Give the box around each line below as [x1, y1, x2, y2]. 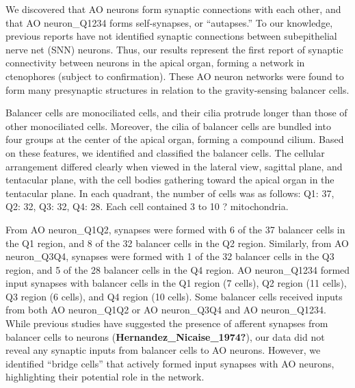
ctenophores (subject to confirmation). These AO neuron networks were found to [5, 68, 344, 83]
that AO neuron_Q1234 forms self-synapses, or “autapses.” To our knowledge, [5, 15, 333, 29]
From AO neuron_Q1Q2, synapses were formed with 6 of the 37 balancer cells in [5, 222, 345, 236]
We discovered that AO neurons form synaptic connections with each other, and [5, 2, 341, 16]
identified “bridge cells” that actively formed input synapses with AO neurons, [5, 356, 334, 370]
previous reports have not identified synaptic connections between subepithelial [5, 29, 337, 43]
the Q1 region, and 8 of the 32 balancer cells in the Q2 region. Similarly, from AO [5, 235, 349, 250]
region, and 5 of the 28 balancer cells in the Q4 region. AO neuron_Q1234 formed [5, 262, 350, 276]
